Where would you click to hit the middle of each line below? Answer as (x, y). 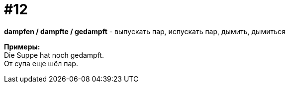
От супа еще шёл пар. (41, 63)
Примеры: (22, 46)
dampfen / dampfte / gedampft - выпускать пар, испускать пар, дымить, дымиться (145, 31)
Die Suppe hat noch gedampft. (54, 55)
